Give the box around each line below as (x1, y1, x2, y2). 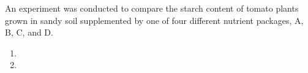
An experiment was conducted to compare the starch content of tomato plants (5, 2, 299, 14)
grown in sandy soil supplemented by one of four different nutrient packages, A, (5, 13, 304, 26)
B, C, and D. (5, 26, 53, 39)
